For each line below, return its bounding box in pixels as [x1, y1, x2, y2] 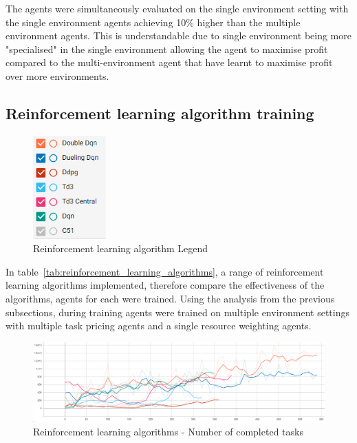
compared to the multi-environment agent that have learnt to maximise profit [6, 55, 333, 70]
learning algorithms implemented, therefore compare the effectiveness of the [6, 278, 325, 292]
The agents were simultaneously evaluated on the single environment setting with [6, 1, 349, 15]
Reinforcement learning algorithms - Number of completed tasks [33, 424, 303, 438]
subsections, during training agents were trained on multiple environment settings [6, 305, 350, 319]
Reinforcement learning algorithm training [6, 102, 314, 123]
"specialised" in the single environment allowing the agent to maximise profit [6, 41, 328, 56]
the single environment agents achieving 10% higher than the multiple [6, 14, 301, 29]
